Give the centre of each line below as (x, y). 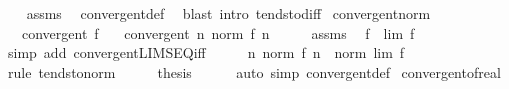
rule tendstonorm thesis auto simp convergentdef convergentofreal (254, 71)
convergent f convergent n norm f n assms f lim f (218, 32)
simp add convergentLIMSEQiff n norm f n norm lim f (206, 52)
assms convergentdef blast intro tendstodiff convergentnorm (228, 13)
